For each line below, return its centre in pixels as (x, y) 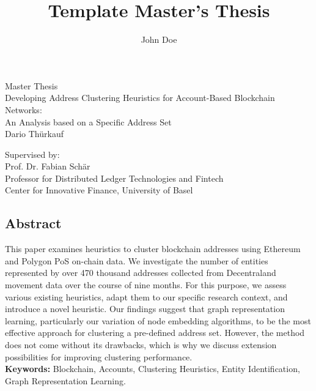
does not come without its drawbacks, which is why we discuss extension (141, 345)
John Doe (159, 39)
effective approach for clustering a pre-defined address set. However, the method (155, 333)
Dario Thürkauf (34, 134)
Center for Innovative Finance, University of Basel (99, 190)
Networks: (24, 109)
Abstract (33, 223)
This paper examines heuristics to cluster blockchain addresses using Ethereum (153, 249)
